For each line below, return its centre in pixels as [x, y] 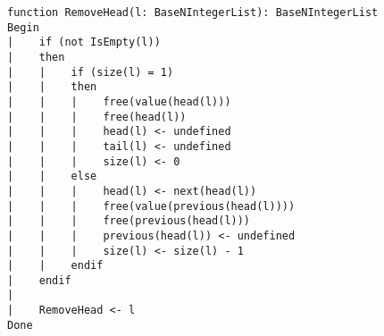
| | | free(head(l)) [97, 117]
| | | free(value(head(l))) [119, 101]
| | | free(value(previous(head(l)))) [151, 206]
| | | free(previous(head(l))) [129, 221]
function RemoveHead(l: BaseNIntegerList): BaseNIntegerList [193, 13]
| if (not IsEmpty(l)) [84, 42]
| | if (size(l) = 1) [91, 72]
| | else [52, 176]
